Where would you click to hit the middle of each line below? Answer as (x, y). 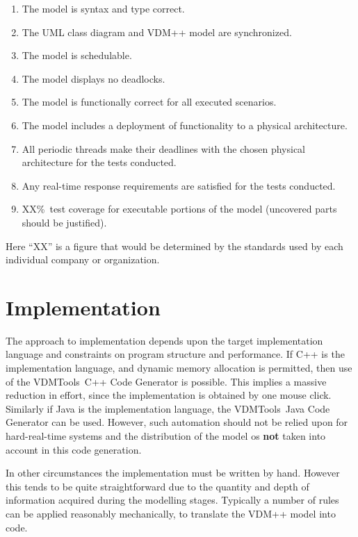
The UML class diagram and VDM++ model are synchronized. (157, 32)
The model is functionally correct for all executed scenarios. (149, 102)
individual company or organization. (83, 259)
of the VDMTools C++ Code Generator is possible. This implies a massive (166, 381)
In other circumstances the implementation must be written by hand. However (173, 473)
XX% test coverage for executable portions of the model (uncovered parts (179, 209)
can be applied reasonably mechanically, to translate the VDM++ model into (171, 513)
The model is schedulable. (77, 55)
